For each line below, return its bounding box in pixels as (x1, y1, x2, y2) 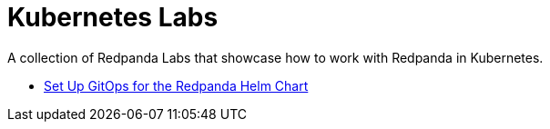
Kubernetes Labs (7, 2, 219, 33)
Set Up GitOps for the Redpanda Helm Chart (44, 77, 309, 94)
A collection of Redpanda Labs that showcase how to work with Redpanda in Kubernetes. (7, 49, 544, 65)
